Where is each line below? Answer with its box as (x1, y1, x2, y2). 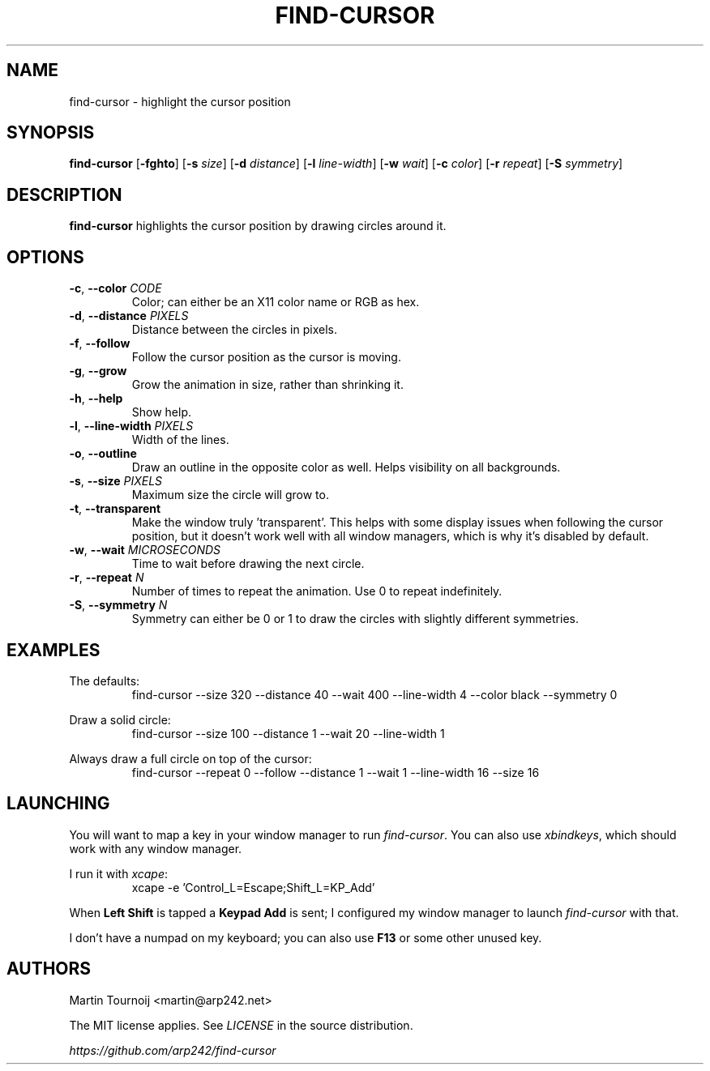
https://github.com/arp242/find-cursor (69, 1043, 276, 1057)
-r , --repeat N (69, 570, 144, 585)
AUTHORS (6, 958, 92, 979)
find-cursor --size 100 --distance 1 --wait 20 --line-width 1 (131, 726, 445, 740)
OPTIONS (6, 246, 84, 267)
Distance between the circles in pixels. (131, 322, 337, 337)
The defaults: (69, 673, 140, 688)
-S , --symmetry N (69, 598, 168, 612)
